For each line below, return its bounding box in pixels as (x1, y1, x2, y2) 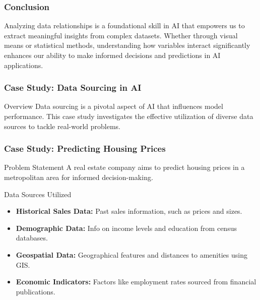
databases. (16, 232, 48, 243)
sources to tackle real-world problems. (4, 121, 120, 131)
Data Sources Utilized (4, 189, 72, 199)
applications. (4, 59, 43, 70)
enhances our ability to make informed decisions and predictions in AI (4, 50, 221, 60)
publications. (16, 286, 55, 296)
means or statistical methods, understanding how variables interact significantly (4, 40, 250, 50)
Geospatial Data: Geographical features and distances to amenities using (16, 249, 247, 260)
